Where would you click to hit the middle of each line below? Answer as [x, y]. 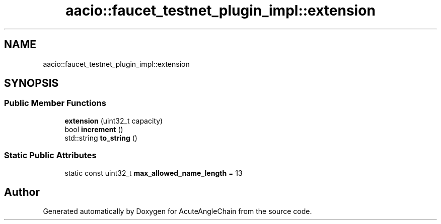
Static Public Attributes [50, 155]
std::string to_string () [101, 138]
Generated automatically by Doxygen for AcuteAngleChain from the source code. [177, 211]
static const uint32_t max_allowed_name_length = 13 [154, 173]
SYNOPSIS [31, 83]
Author [22, 192]
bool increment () [94, 129]
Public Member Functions [55, 103]
